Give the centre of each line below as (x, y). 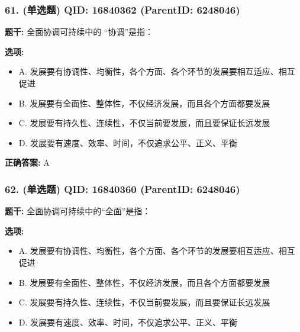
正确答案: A (27, 162)
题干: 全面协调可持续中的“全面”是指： (78, 211)
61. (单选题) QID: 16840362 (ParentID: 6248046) (122, 9)
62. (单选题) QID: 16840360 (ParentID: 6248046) (122, 188)
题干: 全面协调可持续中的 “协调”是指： (79, 32)
